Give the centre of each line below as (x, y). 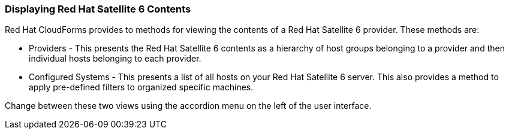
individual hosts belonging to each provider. (115, 59)
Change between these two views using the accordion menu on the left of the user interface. (188, 106)
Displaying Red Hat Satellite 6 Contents (98, 9)
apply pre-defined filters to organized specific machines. (141, 87)
